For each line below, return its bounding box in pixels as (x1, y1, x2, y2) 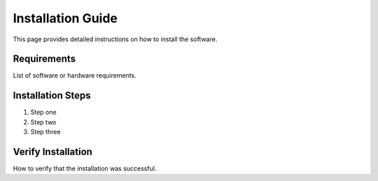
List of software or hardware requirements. (13, 71, 136, 80)
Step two (30, 117, 57, 126)
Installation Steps (13, 89, 91, 101)
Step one (30, 108, 57, 117)
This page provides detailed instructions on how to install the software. (13, 35, 218, 43)
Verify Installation (13, 145, 92, 157)
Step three (30, 128, 61, 136)
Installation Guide (13, 10, 118, 26)
